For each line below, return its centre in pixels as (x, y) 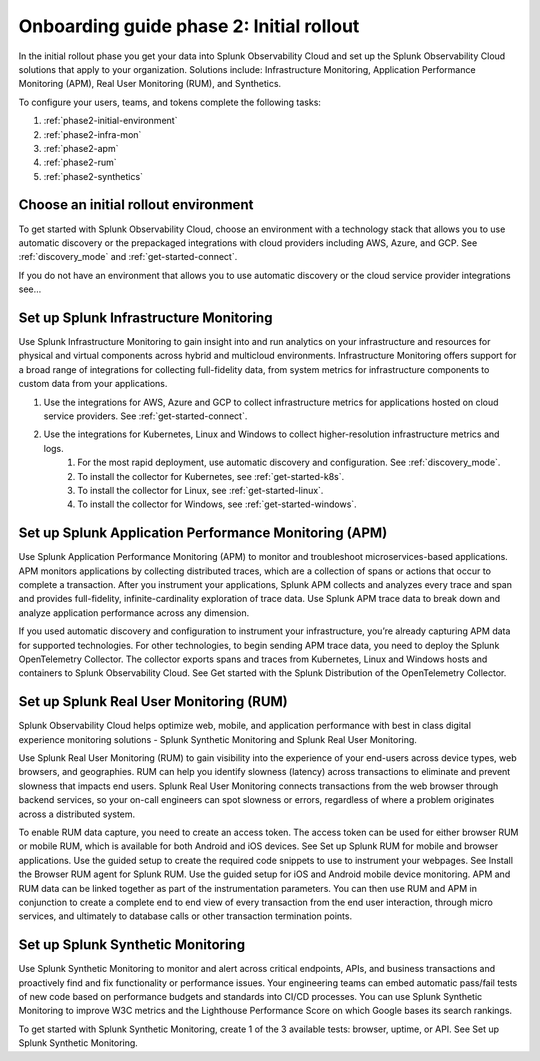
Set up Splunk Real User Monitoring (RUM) (153, 701)
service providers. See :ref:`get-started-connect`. (145, 416)
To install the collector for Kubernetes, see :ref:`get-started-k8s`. (211, 476)
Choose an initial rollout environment (136, 205)
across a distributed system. (77, 814)
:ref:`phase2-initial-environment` (110, 121)
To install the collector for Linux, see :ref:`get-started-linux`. (200, 490)
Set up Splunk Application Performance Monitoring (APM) (203, 533)
